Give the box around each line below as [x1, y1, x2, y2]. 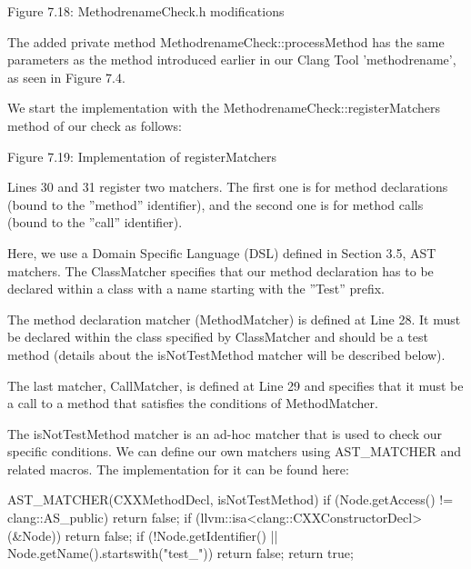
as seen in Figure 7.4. [7, 67, 125, 86]
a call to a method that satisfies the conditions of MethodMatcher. [7, 394, 378, 413]
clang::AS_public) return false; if [7, 508, 192, 527]
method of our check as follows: [7, 115, 182, 135]
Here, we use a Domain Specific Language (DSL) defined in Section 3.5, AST [7, 243, 436, 262]
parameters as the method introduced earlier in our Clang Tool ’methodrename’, [7, 50, 456, 69]
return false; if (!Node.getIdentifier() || [65, 525, 278, 544]
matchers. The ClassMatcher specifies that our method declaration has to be [7, 261, 434, 280]
